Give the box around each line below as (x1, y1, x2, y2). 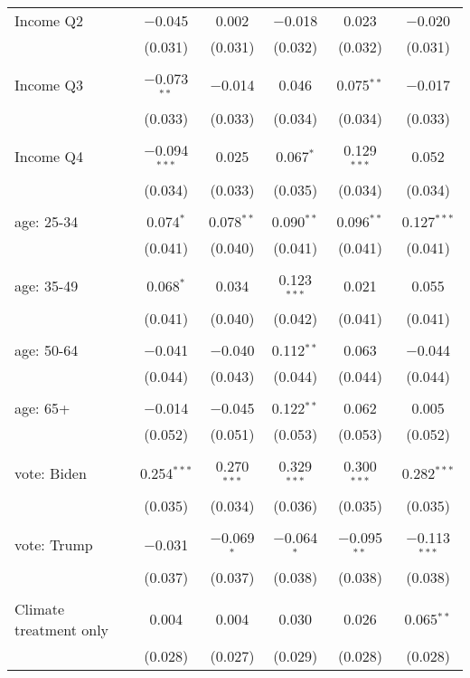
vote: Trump (14, 533, 93, 555)
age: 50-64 (14, 339, 79, 361)
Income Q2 (14, 10, 83, 31)
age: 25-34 (14, 210, 79, 232)
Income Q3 (14, 74, 83, 96)
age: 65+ (14, 397, 70, 419)
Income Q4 (14, 146, 83, 167)
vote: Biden (14, 462, 87, 483)
